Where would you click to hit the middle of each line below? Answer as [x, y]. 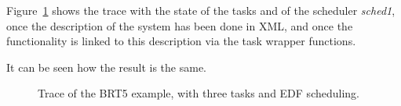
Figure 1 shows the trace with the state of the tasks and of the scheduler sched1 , [201, 10]
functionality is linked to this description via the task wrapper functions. [181, 41]
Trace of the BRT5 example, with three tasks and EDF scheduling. [199, 93]
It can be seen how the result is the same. [107, 67]
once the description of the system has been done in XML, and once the [180, 25]
